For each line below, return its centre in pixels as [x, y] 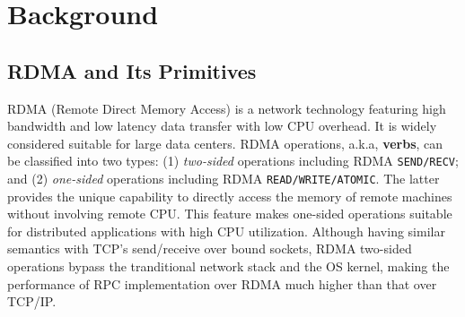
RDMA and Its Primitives [132, 70]
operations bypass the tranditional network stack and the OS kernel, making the [228, 266]
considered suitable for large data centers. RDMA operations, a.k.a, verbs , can [225, 143]
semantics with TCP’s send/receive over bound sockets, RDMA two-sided [210, 248]
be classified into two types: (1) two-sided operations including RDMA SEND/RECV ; [233, 161]
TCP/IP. [32, 301]
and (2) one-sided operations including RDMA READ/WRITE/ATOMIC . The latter [224, 179]
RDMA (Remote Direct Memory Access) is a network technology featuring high [227, 108]
